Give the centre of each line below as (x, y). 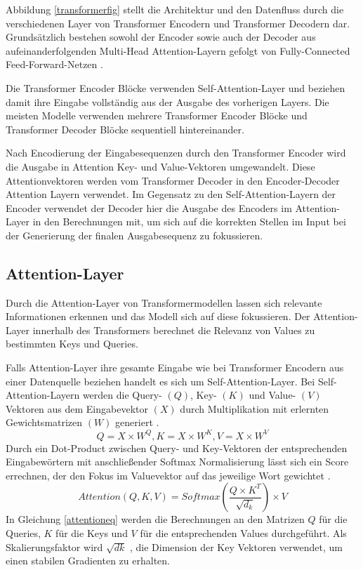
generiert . (137, 422)
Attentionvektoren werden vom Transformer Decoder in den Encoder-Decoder (173, 180)
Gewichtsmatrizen (44, 422)
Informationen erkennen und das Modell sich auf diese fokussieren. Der (158, 316)
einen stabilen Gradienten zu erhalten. (88, 561)
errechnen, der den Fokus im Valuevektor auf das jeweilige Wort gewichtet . (168, 475)
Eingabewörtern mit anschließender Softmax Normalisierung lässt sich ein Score (177, 462)
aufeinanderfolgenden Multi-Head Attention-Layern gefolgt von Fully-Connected (178, 50)
